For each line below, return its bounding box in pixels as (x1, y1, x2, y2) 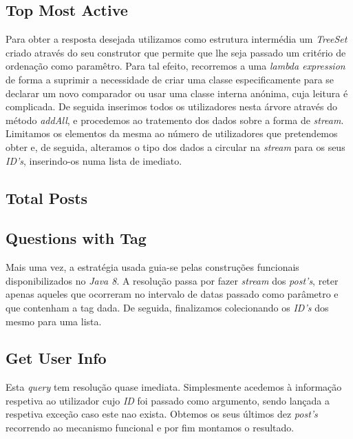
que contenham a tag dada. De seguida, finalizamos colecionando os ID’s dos (6, 300, 329, 314)
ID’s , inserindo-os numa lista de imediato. (6, 153, 182, 167)
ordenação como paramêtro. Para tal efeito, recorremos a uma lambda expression (6, 59, 345, 73)
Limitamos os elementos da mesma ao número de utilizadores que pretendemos (6, 126, 338, 141)
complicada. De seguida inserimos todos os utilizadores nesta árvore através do (6, 99, 338, 114)
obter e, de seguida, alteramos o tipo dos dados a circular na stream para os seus (6, 139, 345, 154)
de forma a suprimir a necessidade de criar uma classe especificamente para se (6, 72, 334, 86)
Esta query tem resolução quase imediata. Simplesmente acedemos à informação (6, 380, 342, 394)
